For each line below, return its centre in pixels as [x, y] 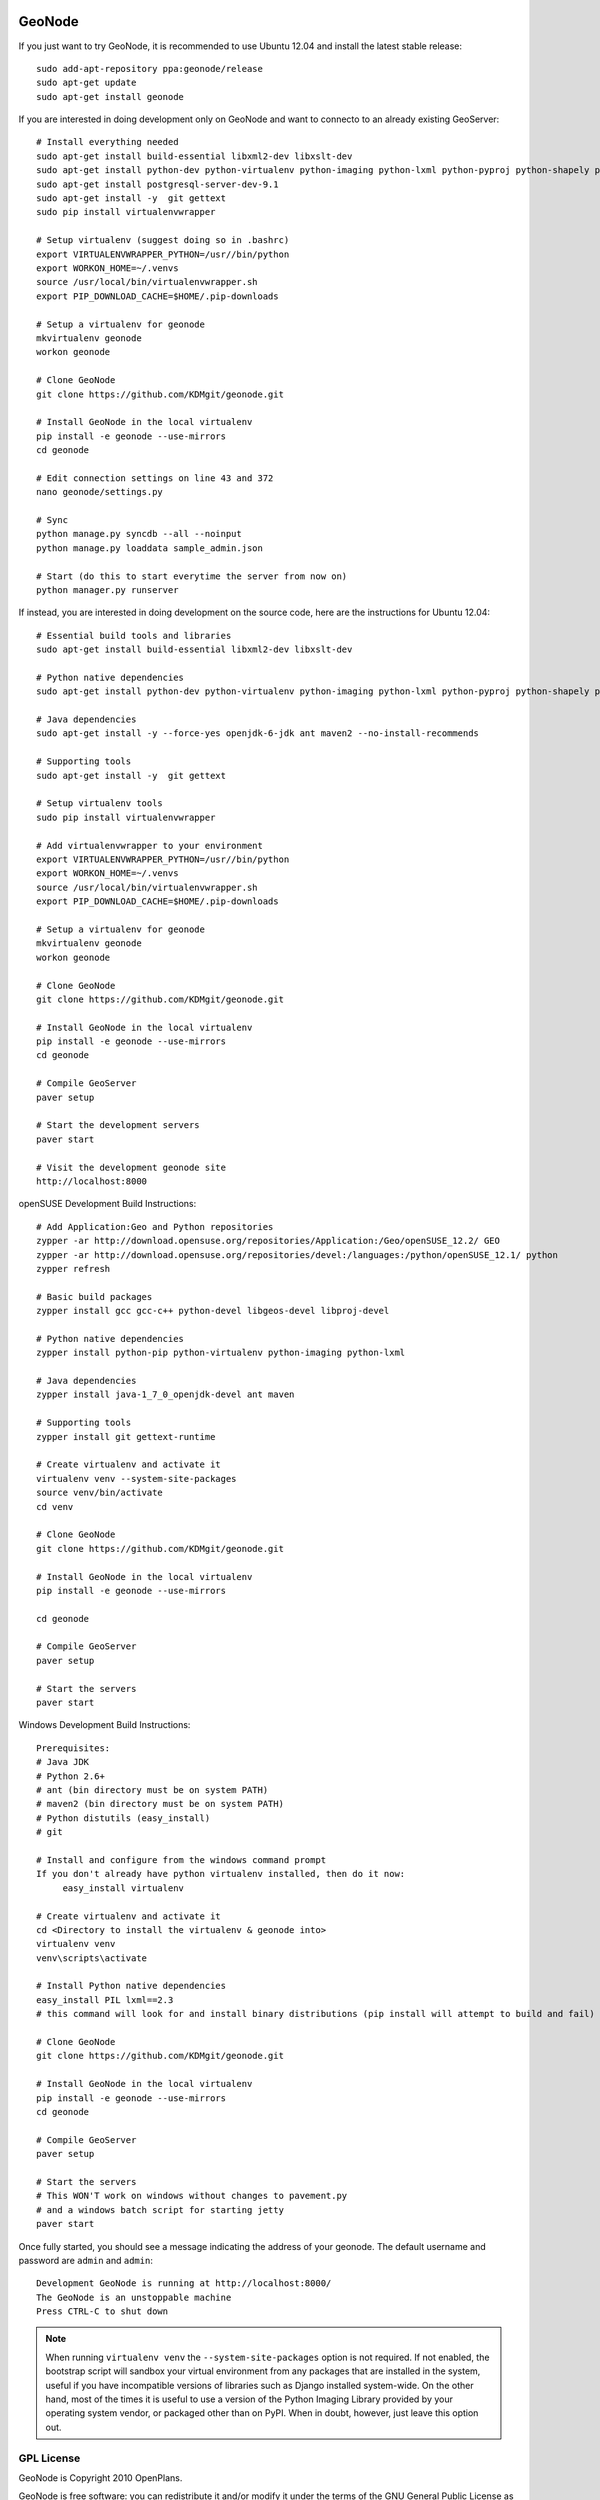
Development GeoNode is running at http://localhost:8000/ [184, 2283]
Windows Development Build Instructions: [104, 1725]
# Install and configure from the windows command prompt [181, 1859]
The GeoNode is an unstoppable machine [134, 2297]
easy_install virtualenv [123, 1888]
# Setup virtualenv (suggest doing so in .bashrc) [163, 240]
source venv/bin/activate [100, 1493]
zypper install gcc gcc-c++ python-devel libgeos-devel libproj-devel [213, 1311]
